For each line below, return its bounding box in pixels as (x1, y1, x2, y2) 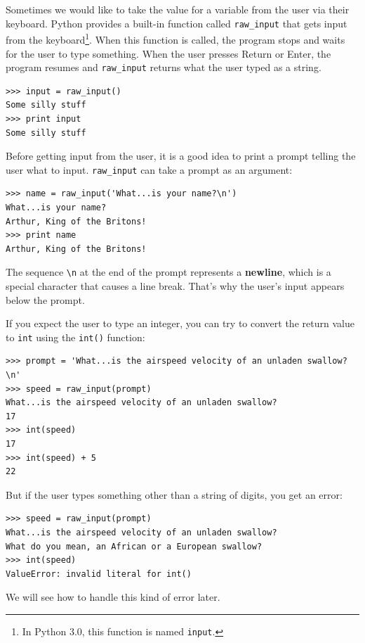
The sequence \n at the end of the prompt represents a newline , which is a (6, 265, 331, 279)
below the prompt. (6, 292, 85, 307)
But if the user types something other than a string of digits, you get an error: (6, 487, 343, 502)
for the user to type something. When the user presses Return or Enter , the (6, 46, 331, 61)
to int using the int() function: (6, 329, 145, 344)
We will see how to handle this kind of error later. (6, 590, 220, 604)
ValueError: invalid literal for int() (6, 568, 192, 579)
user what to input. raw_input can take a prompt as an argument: (6, 162, 293, 177)
